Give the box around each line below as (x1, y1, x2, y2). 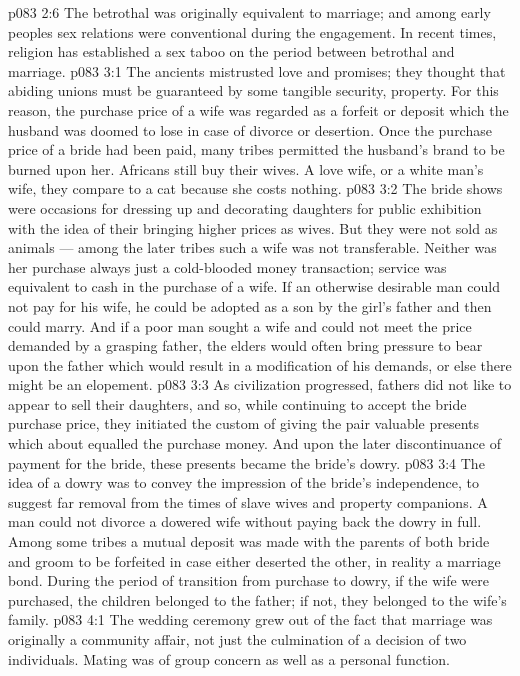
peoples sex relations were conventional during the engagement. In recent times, (8, 21, 497, 42)
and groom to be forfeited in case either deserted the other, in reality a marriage (8, 550, 501, 571)
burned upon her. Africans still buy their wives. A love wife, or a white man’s (8, 158, 484, 179)
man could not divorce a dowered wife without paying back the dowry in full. (8, 511, 482, 532)
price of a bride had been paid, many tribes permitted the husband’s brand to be (8, 139, 505, 160)
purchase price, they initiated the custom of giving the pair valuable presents (8, 413, 480, 434)
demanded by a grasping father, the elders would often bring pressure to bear (8, 335, 483, 356)
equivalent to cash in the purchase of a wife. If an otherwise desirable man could (8, 276, 500, 297)
